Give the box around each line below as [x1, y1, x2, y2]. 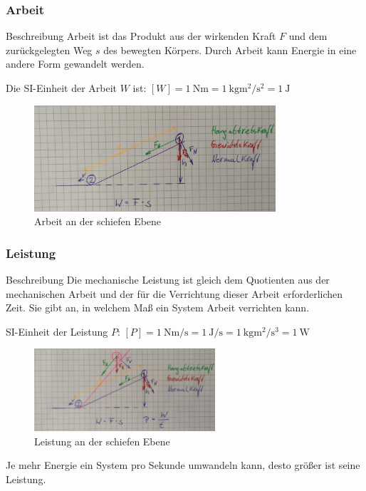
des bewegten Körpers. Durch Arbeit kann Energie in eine [103, 42, 357, 57]
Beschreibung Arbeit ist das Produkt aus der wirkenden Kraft [6, 29, 276, 43]
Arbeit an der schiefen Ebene [34, 214, 162, 229]
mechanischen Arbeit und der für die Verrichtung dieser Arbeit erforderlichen [6, 286, 343, 301]
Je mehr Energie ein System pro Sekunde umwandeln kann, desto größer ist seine [6, 458, 360, 472]
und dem [288, 29, 328, 43]
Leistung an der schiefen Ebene [34, 433, 170, 448]
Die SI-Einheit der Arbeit [6, 81, 117, 95]
